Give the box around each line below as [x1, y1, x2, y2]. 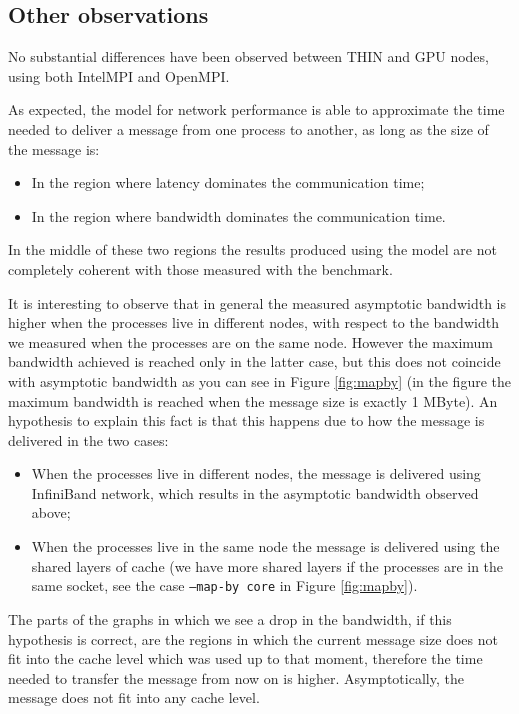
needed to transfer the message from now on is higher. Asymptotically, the [8, 667, 464, 688]
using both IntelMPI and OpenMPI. [8, 65, 230, 86]
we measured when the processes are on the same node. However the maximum [8, 331, 493, 352]
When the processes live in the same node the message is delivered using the [31, 536, 500, 557]
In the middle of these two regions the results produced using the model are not [8, 239, 497, 260]
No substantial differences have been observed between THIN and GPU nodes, [8, 46, 489, 67]
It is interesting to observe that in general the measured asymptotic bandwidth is [8, 292, 506, 313]
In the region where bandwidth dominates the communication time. [31, 205, 446, 226]
